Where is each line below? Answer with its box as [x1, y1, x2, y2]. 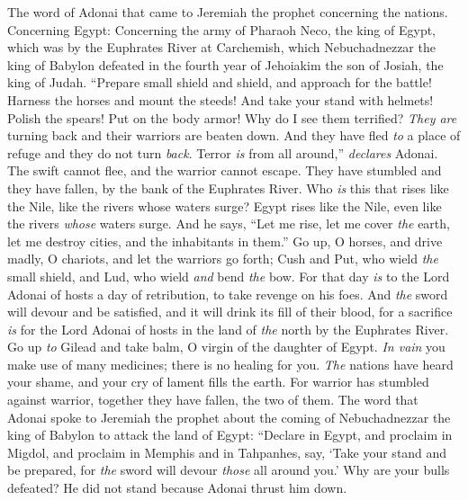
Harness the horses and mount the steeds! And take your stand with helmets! [7, 90, 434, 109]
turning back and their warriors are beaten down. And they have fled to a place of [7, 126, 461, 145]
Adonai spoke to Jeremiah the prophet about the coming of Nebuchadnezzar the [7, 407, 451, 426]
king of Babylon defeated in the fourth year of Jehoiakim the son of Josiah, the [7, 55, 444, 74]
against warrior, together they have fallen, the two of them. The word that [7, 390, 418, 409]
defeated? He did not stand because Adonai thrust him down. [7, 478, 347, 497]
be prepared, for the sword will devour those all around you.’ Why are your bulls [7, 460, 450, 479]
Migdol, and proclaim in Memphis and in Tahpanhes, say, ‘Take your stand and [7, 442, 447, 461]
